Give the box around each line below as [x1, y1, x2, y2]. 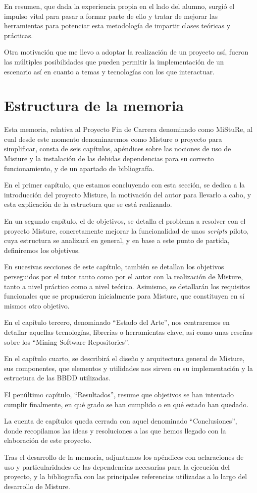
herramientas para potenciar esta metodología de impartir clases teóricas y [4, 20, 231, 31]
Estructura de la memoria [4, 95, 184, 116]
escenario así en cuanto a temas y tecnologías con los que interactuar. [4, 66, 215, 76]
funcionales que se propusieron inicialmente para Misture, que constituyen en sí [4, 291, 245, 301]
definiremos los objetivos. [4, 245, 80, 255]
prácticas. [4, 30, 33, 40]
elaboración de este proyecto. [4, 435, 92, 445]
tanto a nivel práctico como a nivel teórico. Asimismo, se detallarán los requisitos [4, 281, 251, 291]
